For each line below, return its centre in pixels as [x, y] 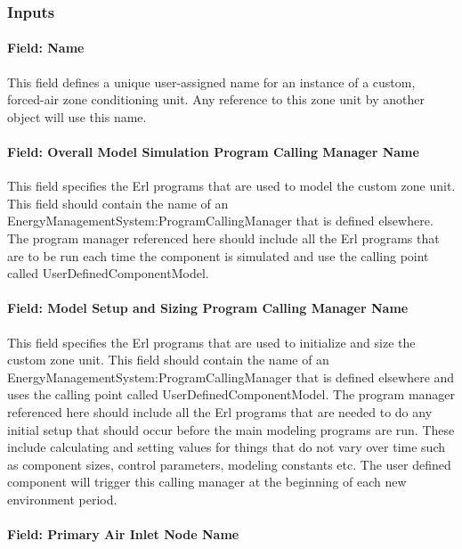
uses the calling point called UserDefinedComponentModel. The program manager [231, 394]
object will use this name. [77, 116]
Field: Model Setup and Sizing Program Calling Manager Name [208, 308]
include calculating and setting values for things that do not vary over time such [226, 447]
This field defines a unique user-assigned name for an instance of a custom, [211, 82]
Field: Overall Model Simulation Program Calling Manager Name [213, 152]
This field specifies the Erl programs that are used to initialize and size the [211, 342]
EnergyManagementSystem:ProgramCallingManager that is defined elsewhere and [231, 377]
